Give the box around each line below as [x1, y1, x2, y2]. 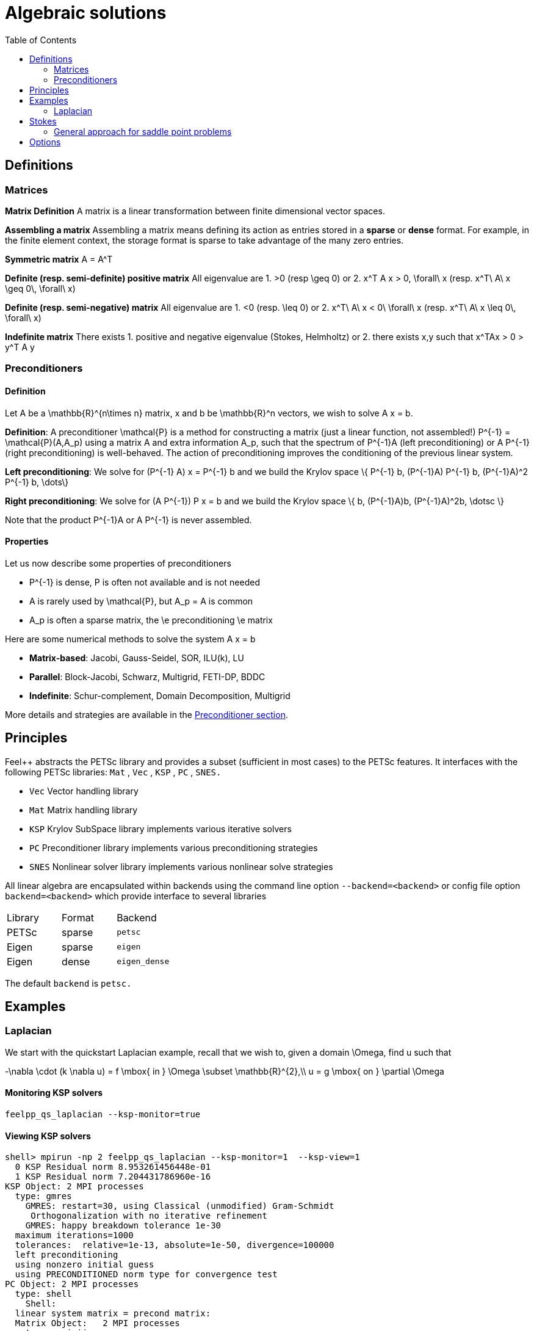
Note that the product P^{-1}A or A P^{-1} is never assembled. [5, 514, 252, 525]
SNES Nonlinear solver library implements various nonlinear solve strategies [29, 861, 333, 872]
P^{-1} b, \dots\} [5, 476, 69, 487]
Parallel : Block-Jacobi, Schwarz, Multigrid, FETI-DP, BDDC [29, 671, 265, 682]
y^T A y [5, 341, 35, 352]
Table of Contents [5, 34, 77, 45]
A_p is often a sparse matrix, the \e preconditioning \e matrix [29, 614, 273, 625]
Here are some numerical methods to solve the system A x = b [5, 633, 256, 644]
